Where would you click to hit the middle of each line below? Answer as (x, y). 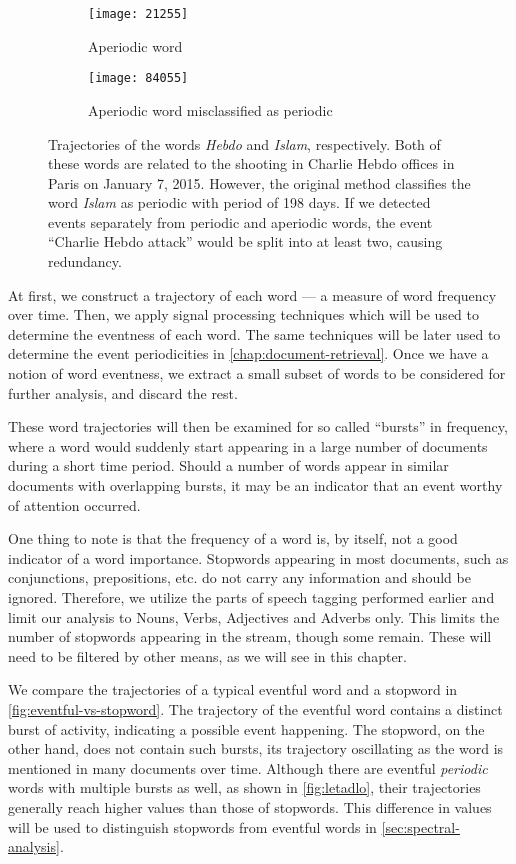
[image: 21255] (138, 14)
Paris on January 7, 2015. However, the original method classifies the (259, 182)
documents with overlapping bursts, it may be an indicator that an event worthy (255, 485)
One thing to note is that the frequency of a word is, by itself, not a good (233, 538)
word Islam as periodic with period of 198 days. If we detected (239, 202)
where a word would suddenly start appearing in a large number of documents (248, 445)
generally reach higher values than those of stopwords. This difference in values (250, 806)
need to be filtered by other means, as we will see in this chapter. (207, 655)
